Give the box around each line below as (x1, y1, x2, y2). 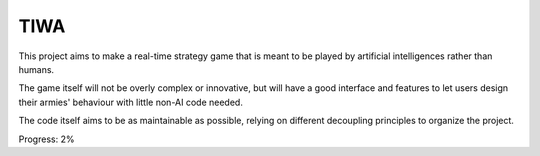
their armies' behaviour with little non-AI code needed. (18, 96, 244, 108)
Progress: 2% (18, 133, 75, 145)
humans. (18, 63, 55, 75)
